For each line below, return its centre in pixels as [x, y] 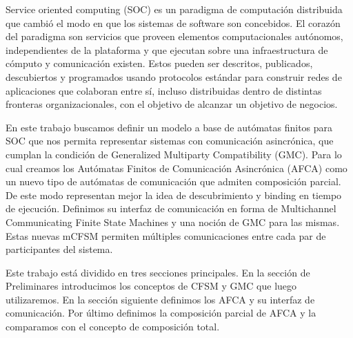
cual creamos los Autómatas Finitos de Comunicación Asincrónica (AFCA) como [176, 168]
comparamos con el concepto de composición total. [113, 327]
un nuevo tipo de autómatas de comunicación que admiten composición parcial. [173, 181]
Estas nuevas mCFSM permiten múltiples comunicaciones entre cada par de [166, 235]
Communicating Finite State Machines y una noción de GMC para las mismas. [173, 222]
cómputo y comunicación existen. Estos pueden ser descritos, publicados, [159, 63]
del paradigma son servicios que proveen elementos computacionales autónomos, [174, 36]
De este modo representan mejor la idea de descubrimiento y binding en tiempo [174, 195]
